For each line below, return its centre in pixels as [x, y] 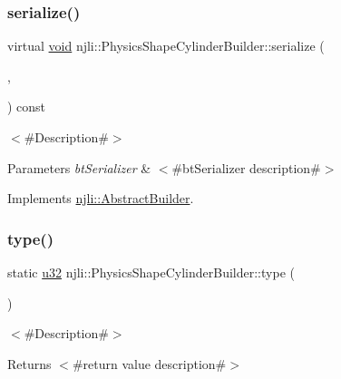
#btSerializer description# [246, 167]
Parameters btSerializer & [79, 167]
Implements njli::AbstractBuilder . [101, 198]
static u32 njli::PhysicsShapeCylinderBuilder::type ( [151, 272]
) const [27, 107]
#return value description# [149, 363]
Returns [29, 363]
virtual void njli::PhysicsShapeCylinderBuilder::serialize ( [166, 46]
